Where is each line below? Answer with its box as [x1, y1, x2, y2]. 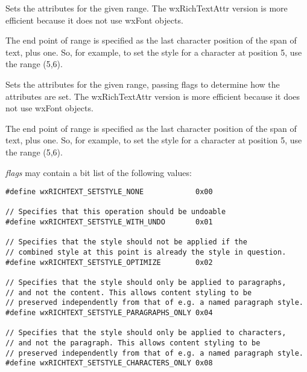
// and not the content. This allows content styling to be [5, 288, 252, 297]
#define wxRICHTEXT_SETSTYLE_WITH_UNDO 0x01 [5, 218, 213, 227]
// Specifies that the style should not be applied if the [5, 238, 247, 247]
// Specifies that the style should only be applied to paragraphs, [5, 278, 286, 287]
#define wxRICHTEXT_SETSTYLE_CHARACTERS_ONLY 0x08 [5, 359, 213, 368]
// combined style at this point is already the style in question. [5, 248, 286, 257]
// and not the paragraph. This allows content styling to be [5, 338, 261, 347]
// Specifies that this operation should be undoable [5, 207, 226, 217]
